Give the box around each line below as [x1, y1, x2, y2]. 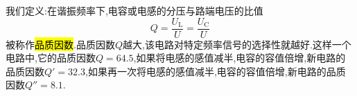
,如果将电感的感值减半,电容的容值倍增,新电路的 [133, 50, 346, 65]
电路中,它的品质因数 [6, 50, 96, 65]
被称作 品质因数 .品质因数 [6, 37, 115, 51]
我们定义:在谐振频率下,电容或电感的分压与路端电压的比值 [6, 3, 263, 17]
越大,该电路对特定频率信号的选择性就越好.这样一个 [122, 37, 351, 51]
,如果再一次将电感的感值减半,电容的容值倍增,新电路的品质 [85, 64, 346, 78]
